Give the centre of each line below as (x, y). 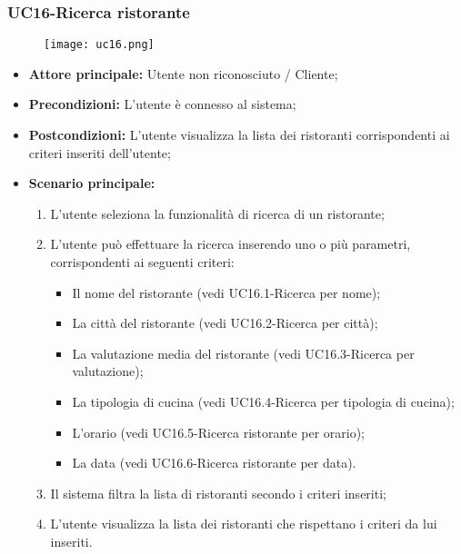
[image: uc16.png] (99, 45)
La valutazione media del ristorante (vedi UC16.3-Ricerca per (243, 353)
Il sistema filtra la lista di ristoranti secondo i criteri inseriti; (218, 493)
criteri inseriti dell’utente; (100, 152)
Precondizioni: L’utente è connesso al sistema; (162, 104)
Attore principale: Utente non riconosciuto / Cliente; (183, 73)
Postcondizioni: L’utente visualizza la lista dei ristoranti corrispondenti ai (239, 135)
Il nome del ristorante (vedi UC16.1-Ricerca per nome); (226, 292)
